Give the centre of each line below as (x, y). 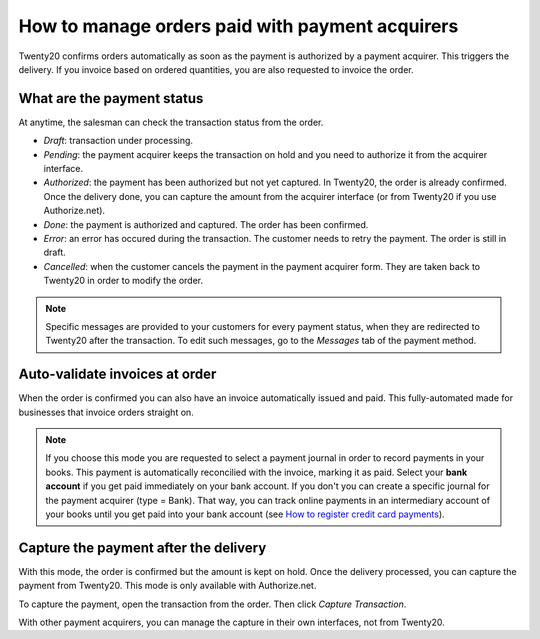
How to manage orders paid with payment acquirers (238, 26)
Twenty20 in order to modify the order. (123, 281)
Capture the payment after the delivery (142, 547)
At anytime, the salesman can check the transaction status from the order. (171, 122)
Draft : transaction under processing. (118, 141)
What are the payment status (111, 98)
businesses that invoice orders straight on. (106, 412)
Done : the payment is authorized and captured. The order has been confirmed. (206, 224)
